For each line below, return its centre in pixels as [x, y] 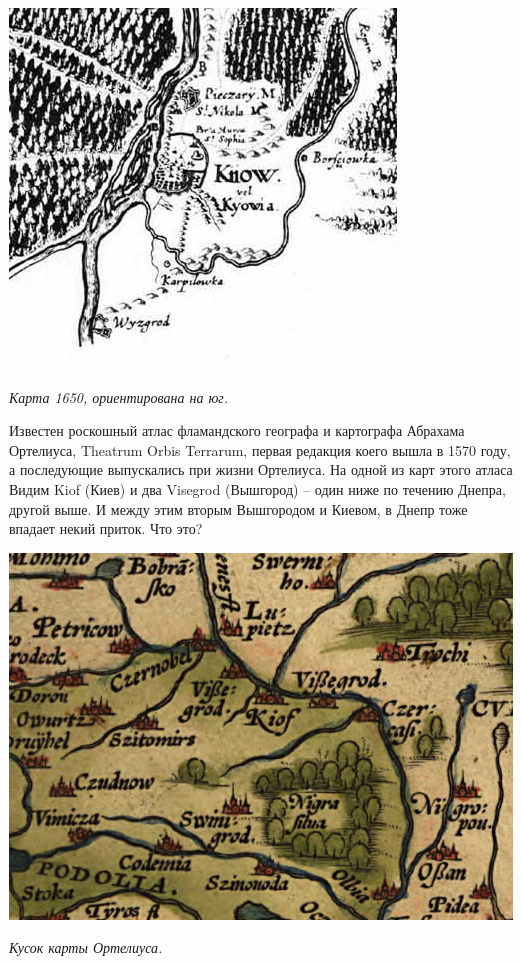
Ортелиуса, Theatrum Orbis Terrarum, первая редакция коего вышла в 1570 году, [260, 449]
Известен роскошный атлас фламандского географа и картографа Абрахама [237, 430]
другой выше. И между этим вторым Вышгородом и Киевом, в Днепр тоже [238, 508]
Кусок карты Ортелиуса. [86, 947]
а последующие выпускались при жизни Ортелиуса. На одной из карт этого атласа [261, 469]
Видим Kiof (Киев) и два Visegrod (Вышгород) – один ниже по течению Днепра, [257, 488]
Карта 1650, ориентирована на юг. [119, 396]
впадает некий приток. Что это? [106, 528]
